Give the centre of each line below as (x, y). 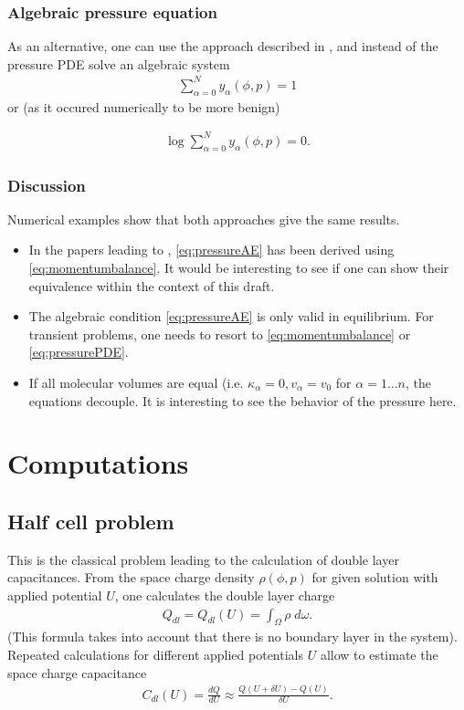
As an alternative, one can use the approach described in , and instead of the (223, 46)
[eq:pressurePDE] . (79, 352)
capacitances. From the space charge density (131, 577)
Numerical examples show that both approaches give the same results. (204, 219)
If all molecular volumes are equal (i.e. (136, 383)
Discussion (47, 185)
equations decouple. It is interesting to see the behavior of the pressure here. (243, 400)
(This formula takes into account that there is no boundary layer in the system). (232, 637)
